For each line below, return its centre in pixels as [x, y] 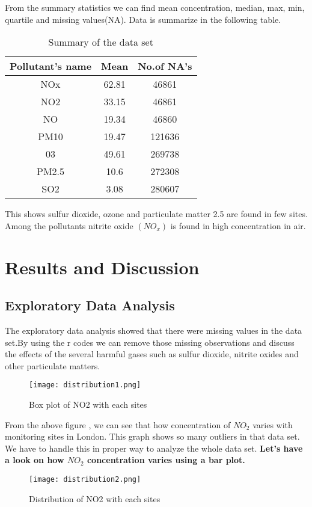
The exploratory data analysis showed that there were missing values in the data [154, 330]
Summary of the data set [101, 42]
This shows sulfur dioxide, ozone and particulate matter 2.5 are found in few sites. [156, 214]
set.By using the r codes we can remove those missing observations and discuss [150, 342]
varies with [273, 424]
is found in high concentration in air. [238, 225]
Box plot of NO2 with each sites [88, 404]
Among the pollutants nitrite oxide [69, 225]
